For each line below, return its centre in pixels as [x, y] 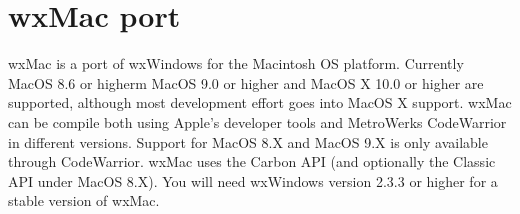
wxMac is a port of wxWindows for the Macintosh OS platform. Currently [236, 63]
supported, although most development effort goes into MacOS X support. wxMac [260, 102]
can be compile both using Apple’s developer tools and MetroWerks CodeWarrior [257, 121]
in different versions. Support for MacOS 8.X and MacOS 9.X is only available [248, 141]
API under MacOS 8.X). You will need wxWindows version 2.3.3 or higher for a [253, 180]
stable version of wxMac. [84, 200]
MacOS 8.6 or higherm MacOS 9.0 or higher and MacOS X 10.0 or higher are [246, 82]
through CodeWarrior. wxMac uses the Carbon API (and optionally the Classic [252, 161]
